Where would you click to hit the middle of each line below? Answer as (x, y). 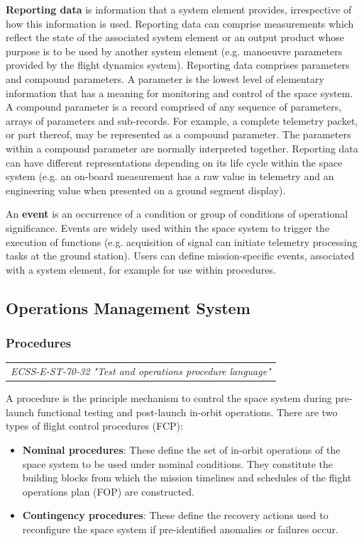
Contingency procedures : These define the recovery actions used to (175, 515)
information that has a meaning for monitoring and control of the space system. (180, 93)
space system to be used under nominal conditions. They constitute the (178, 463)
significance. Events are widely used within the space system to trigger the (168, 227)
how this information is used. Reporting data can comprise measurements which (180, 23)
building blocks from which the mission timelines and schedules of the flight (187, 478)
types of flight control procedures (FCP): (94, 426)
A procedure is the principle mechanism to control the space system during (169, 398)
